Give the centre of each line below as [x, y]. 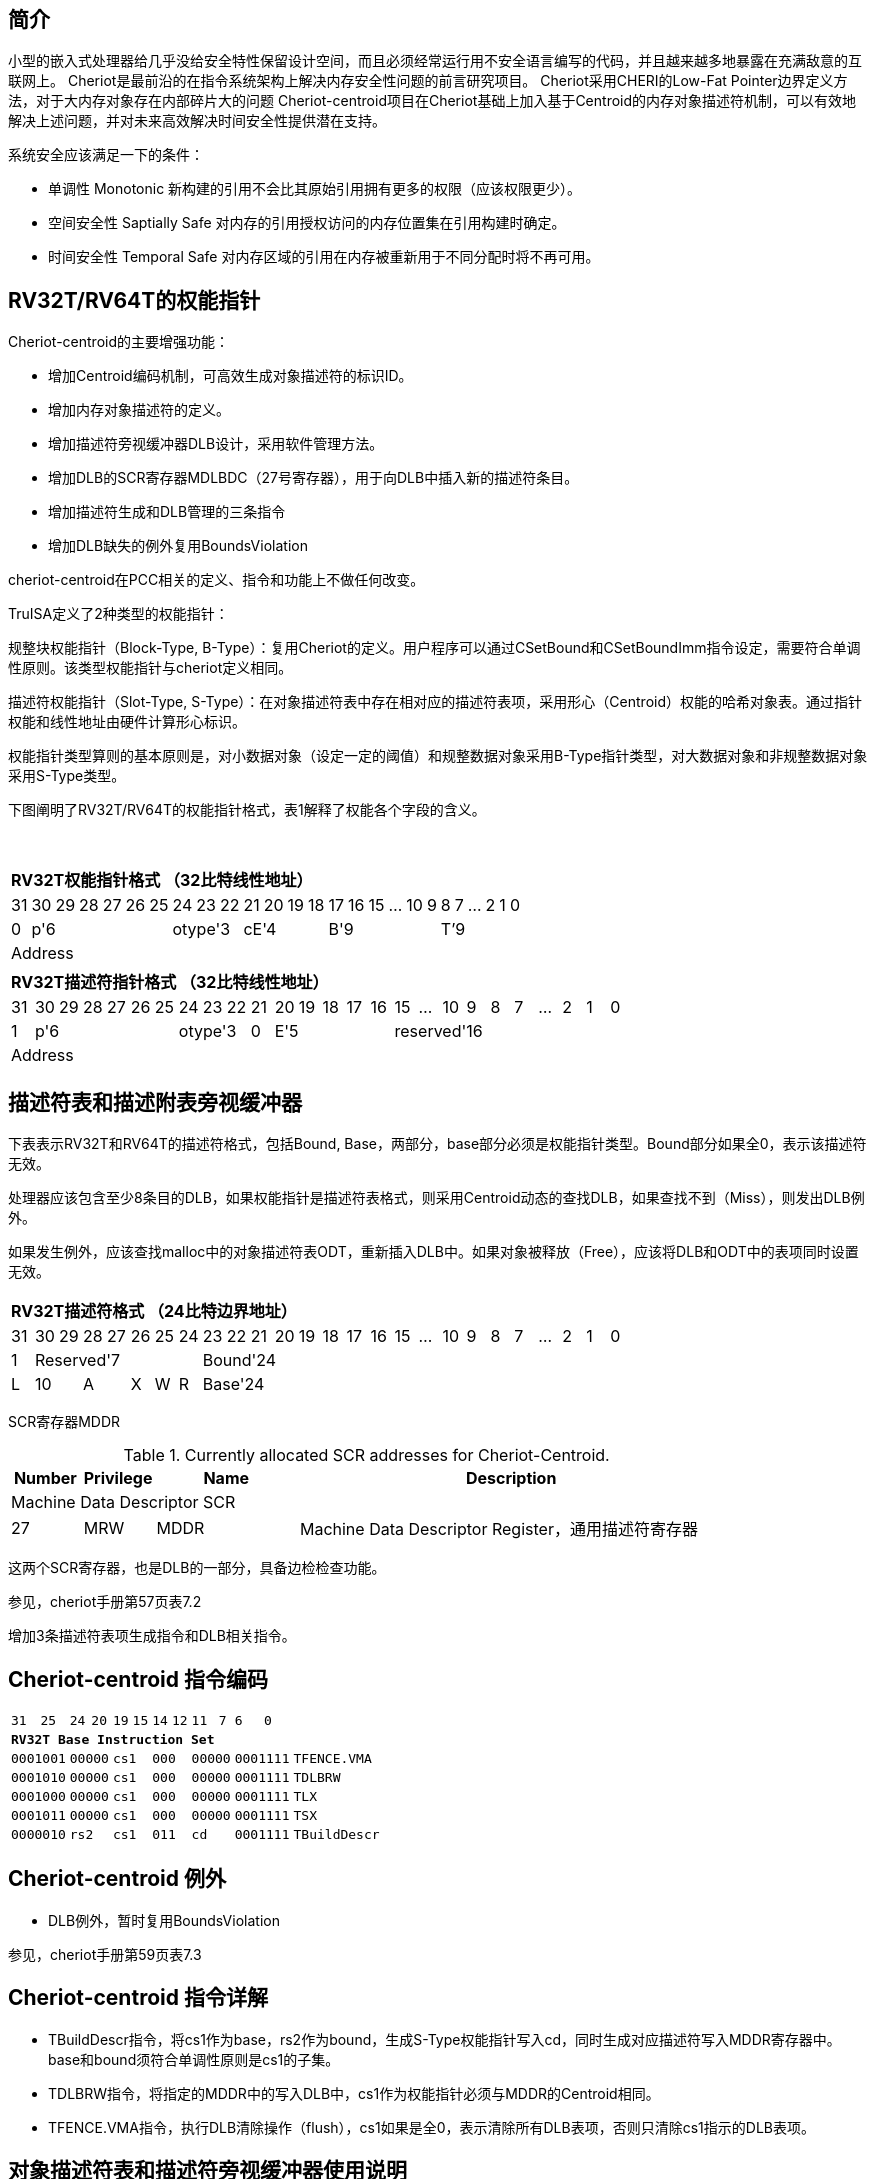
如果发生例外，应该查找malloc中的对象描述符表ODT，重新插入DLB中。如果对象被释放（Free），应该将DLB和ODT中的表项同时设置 [433, 1252]
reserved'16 [438, 1031]
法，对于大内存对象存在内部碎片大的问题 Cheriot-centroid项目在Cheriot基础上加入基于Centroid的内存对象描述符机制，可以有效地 [432, 101]
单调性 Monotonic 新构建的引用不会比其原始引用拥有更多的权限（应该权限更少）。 [315, 189]
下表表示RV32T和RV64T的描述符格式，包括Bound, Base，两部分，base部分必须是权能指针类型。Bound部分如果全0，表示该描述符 [437, 1144]
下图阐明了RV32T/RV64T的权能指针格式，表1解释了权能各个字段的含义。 [247, 810]
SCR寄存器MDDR [64, 1422]
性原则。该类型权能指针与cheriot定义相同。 [150, 668]
